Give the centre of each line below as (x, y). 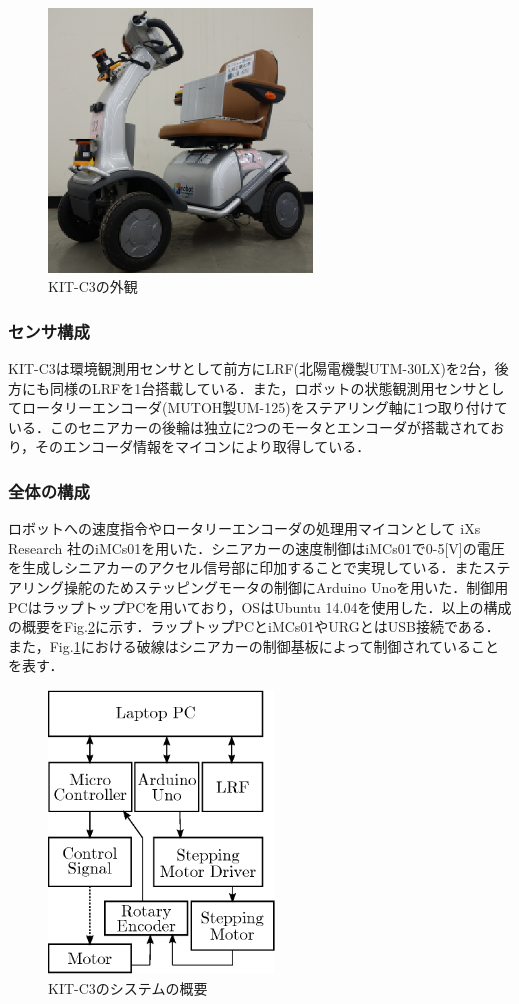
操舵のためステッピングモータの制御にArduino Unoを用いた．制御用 (286, 586)
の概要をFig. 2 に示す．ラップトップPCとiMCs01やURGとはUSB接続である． (254, 626)
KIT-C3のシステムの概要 (128, 987)
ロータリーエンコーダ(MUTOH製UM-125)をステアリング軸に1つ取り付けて (264, 407)
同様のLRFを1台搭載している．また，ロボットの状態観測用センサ (263, 387)
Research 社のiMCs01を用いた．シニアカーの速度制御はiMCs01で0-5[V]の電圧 (256, 547)
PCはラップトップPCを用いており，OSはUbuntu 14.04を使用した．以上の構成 (260, 606)
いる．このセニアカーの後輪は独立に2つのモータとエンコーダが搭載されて (249, 426)
